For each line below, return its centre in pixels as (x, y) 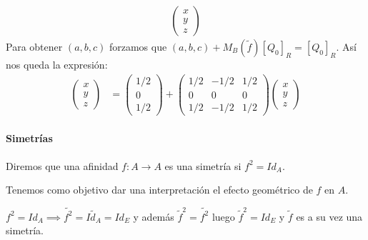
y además (154, 216)
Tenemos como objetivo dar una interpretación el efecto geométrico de (159, 190)
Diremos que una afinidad (62, 165)
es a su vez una (329, 216)
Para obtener (34, 47)
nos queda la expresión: (57, 65)
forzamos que (138, 47)
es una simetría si (203, 165)
